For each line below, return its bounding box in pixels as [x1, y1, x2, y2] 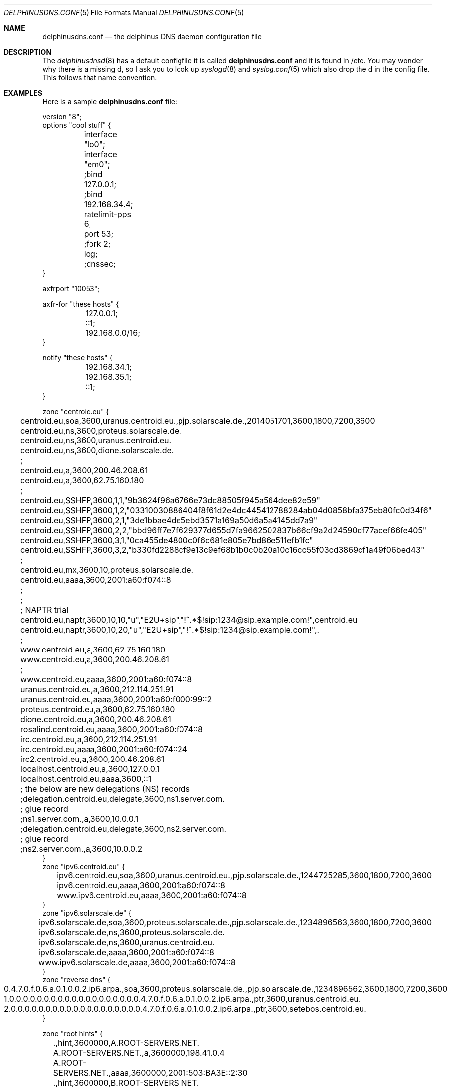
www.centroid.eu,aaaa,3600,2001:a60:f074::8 [20, 674, 192, 684]
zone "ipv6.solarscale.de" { [42, 909, 132, 917]
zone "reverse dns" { [42, 976, 111, 984]
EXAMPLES [4, 89, 42, 97]
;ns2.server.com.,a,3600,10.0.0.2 [20, 844, 143, 854]
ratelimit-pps [84, 209, 132, 219]
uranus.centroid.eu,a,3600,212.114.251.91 [20, 684, 174, 694]
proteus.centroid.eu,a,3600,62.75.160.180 [20, 704, 175, 714]
